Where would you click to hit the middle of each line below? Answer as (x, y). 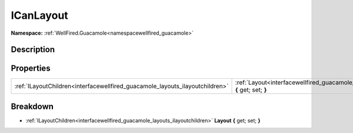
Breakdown (32, 106)
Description (33, 50)
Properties (31, 69)
